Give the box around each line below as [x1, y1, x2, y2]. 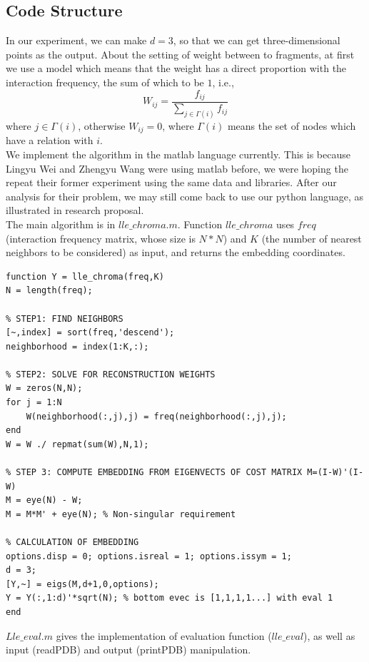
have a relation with [6, 133, 93, 148]
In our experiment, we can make [6, 33, 147, 48]
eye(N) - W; [26, 495, 83, 506]
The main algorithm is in [6, 216, 116, 231]
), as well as [303, 628, 355, 643]
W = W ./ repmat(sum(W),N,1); [6, 439, 149, 449]
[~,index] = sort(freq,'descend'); [6, 327, 175, 338]
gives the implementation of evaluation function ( [56, 628, 272, 643]
